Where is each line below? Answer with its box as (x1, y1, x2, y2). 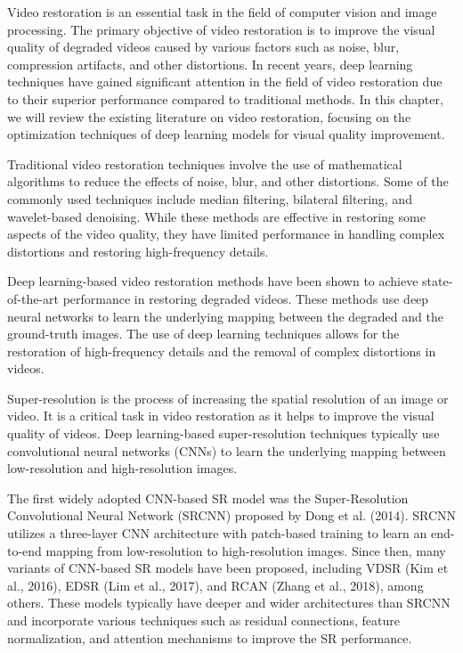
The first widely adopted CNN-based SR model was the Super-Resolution (7, 488, 409, 507)
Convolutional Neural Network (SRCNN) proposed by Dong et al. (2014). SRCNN (7, 506, 457, 525)
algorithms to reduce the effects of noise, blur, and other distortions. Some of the (7, 172, 449, 191)
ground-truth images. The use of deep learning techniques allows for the (7, 324, 400, 343)
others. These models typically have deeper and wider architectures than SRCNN (7, 593, 451, 612)
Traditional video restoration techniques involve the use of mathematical (7, 154, 402, 173)
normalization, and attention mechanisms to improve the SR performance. (7, 628, 412, 647)
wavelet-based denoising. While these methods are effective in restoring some (7, 207, 426, 225)
